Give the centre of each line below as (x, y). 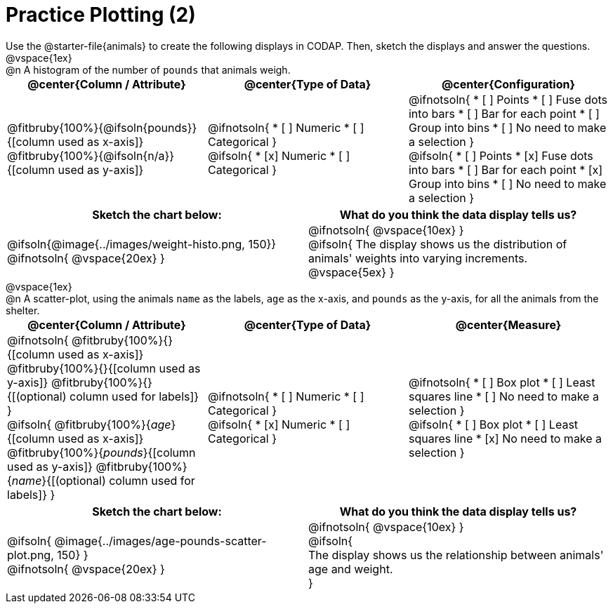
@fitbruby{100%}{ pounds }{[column (101, 452)
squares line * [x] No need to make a (505, 438)
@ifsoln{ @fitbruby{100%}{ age (89, 424)
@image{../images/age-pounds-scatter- (160, 541)
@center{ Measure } (508, 324)
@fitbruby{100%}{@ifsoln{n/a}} (91, 155)
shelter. (23, 310)
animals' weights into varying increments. (418, 258)
